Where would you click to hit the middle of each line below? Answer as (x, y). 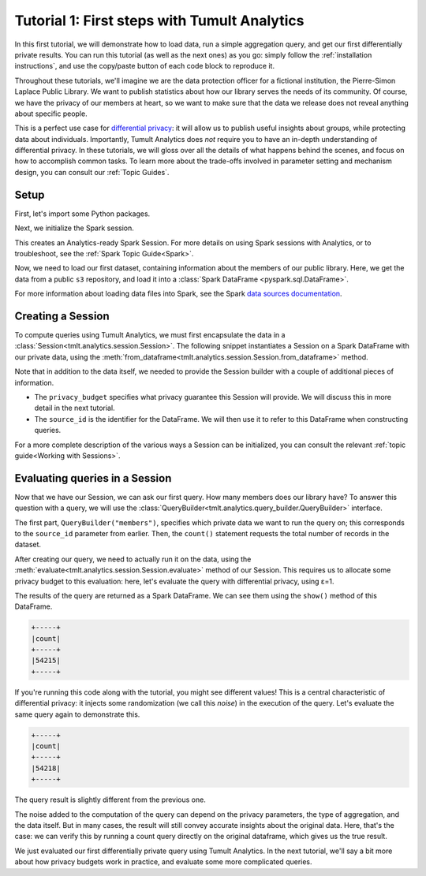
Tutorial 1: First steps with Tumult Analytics (159, 21)
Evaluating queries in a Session (93, 478)
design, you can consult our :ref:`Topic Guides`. (92, 172)
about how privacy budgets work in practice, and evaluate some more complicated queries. (163, 862)
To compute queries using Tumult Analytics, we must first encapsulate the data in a (150, 335)
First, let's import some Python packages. (82, 214)
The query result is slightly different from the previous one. (110, 800)
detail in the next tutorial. (75, 408)
